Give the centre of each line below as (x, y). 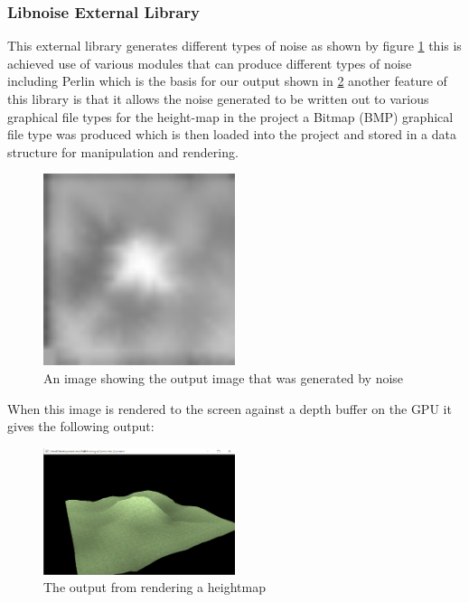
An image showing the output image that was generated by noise (224, 377)
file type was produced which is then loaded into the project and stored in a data (232, 134)
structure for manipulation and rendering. (123, 151)
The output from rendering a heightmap (155, 587)
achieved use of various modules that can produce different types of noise (210, 63)
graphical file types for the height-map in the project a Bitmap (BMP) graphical (230, 116)
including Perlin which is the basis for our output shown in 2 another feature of (227, 81)
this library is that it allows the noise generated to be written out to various (218, 99)
